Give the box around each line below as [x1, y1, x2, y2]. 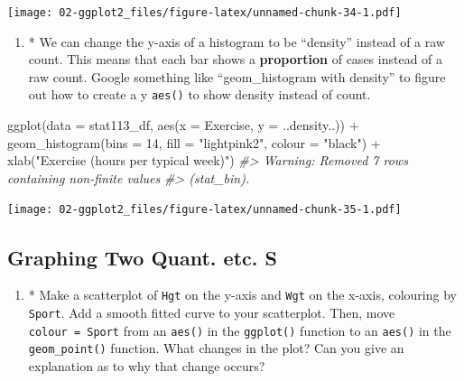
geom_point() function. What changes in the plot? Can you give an [28, 339, 404, 358]
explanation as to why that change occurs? [28, 356, 265, 375]
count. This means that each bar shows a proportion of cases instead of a [28, 50, 443, 69]
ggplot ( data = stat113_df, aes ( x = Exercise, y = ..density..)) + [7, 116, 359, 135]
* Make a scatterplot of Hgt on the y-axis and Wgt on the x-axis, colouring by [28, 285, 457, 304]
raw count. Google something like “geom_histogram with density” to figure [28, 67, 446, 86]
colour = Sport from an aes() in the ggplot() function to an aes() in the [28, 321, 451, 339]
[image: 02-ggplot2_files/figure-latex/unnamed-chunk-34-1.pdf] [7, 6, 402, 19]
